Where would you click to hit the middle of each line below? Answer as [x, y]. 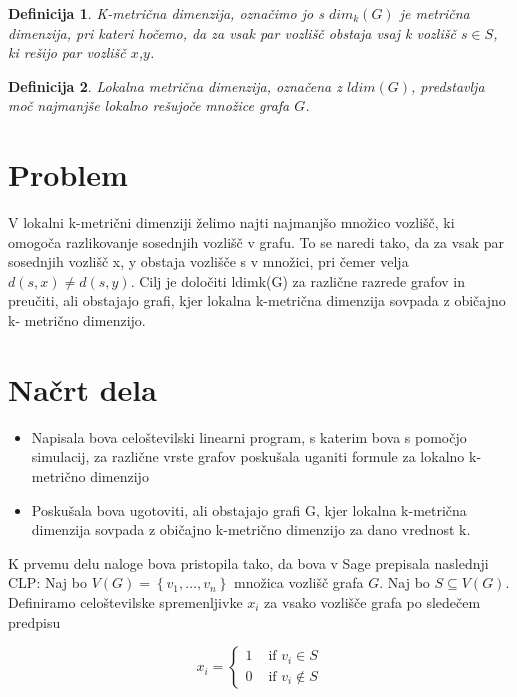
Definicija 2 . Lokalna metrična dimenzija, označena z [175, 85]
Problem [68, 174]
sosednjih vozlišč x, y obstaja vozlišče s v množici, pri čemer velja [208, 261]
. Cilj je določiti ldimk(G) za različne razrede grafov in [297, 280]
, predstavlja [448, 85]
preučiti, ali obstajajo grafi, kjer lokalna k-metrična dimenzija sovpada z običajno [257, 300]
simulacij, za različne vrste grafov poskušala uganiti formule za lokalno [248, 456]
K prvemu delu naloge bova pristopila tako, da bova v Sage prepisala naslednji [248, 562]
